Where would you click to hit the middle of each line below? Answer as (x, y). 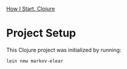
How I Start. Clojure (31, 9)
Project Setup (41, 33)
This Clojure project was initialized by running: (64, 50)
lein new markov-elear (35, 61)
